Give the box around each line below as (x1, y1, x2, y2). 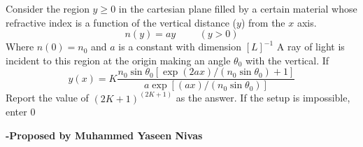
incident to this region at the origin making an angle (6, 52, 231, 67)
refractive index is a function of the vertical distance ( (6, 15, 237, 29)
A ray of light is (276, 39, 345, 54)
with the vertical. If (245, 52, 329, 67)
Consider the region (6, 1, 90, 15)
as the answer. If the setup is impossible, (176, 90, 350, 105)
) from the (241, 15, 285, 29)
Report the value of (6, 90, 89, 105)
